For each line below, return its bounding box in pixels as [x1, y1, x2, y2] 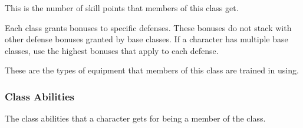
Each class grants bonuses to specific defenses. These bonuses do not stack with [5, 21, 292, 33]
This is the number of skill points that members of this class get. [5, 2, 239, 14]
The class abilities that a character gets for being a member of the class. [5, 112, 266, 124]
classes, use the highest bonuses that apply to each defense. [5, 44, 219, 56]
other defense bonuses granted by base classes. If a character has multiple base [5, 33, 288, 45]
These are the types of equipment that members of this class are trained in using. [5, 64, 299, 76]
